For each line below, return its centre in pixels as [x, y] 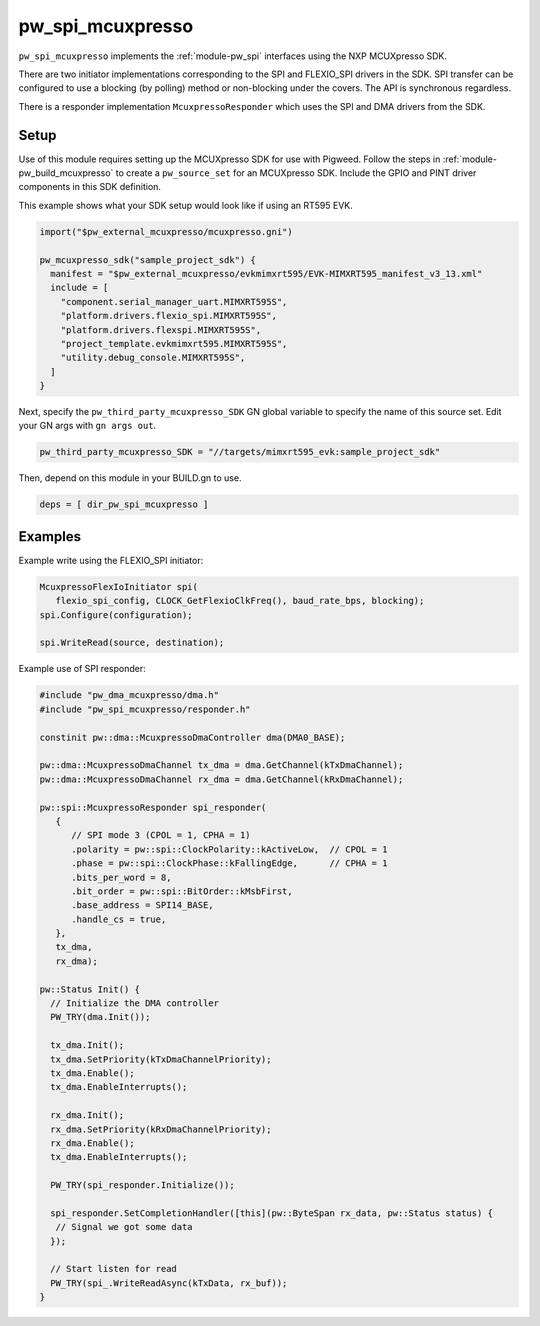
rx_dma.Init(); [87, 1115]
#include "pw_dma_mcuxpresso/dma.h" [129, 695]
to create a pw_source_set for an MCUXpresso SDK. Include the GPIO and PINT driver [296, 173]
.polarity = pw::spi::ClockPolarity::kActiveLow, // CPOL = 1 [229, 849]
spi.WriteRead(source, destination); [132, 643]
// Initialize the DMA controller [135, 1003]
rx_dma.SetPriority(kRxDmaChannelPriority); [161, 1129]
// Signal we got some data [124, 1227]
